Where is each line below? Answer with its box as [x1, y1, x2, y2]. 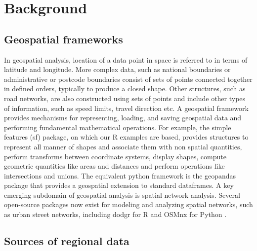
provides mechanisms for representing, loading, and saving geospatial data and [4, 112, 242, 123]
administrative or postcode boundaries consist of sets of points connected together [4, 73, 253, 84]
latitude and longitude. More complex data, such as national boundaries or [4, 64, 231, 74]
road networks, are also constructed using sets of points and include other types [4, 93, 246, 103]
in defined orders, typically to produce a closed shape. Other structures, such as [4, 83, 246, 94]
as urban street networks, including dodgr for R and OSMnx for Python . [4, 209, 227, 219]
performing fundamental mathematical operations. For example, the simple [4, 122, 231, 132]
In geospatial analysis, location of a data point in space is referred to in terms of [4, 54, 248, 65]
